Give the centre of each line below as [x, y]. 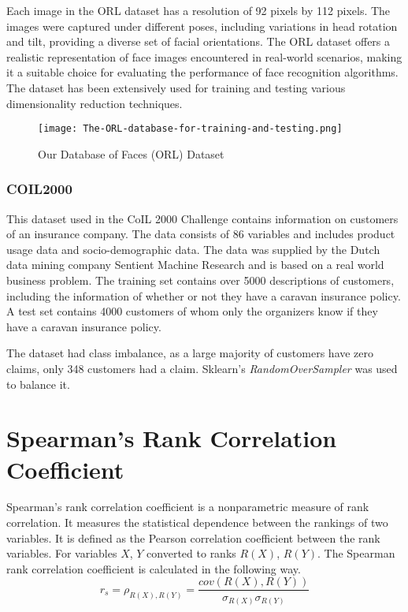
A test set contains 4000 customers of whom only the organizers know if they [192, 311]
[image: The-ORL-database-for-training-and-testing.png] [190, 129]
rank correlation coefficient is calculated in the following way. [154, 568]
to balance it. [38, 384]
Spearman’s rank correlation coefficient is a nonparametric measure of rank [188, 507]
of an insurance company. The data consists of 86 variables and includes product [201, 234]
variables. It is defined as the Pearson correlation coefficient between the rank [193, 537]
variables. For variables [62, 553]
